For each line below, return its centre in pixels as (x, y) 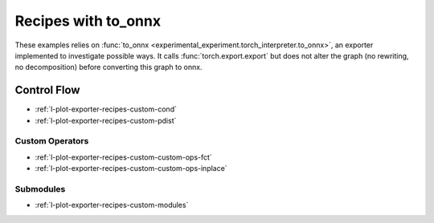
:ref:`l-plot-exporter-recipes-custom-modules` (112, 205)
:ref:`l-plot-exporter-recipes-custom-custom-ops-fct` (123, 157)
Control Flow (47, 90)
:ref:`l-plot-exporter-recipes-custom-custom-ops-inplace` (131, 168)
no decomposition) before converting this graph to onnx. (108, 67)
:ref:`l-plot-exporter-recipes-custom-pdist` (106, 120)
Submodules (40, 189)
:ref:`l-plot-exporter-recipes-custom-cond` (106, 109)
